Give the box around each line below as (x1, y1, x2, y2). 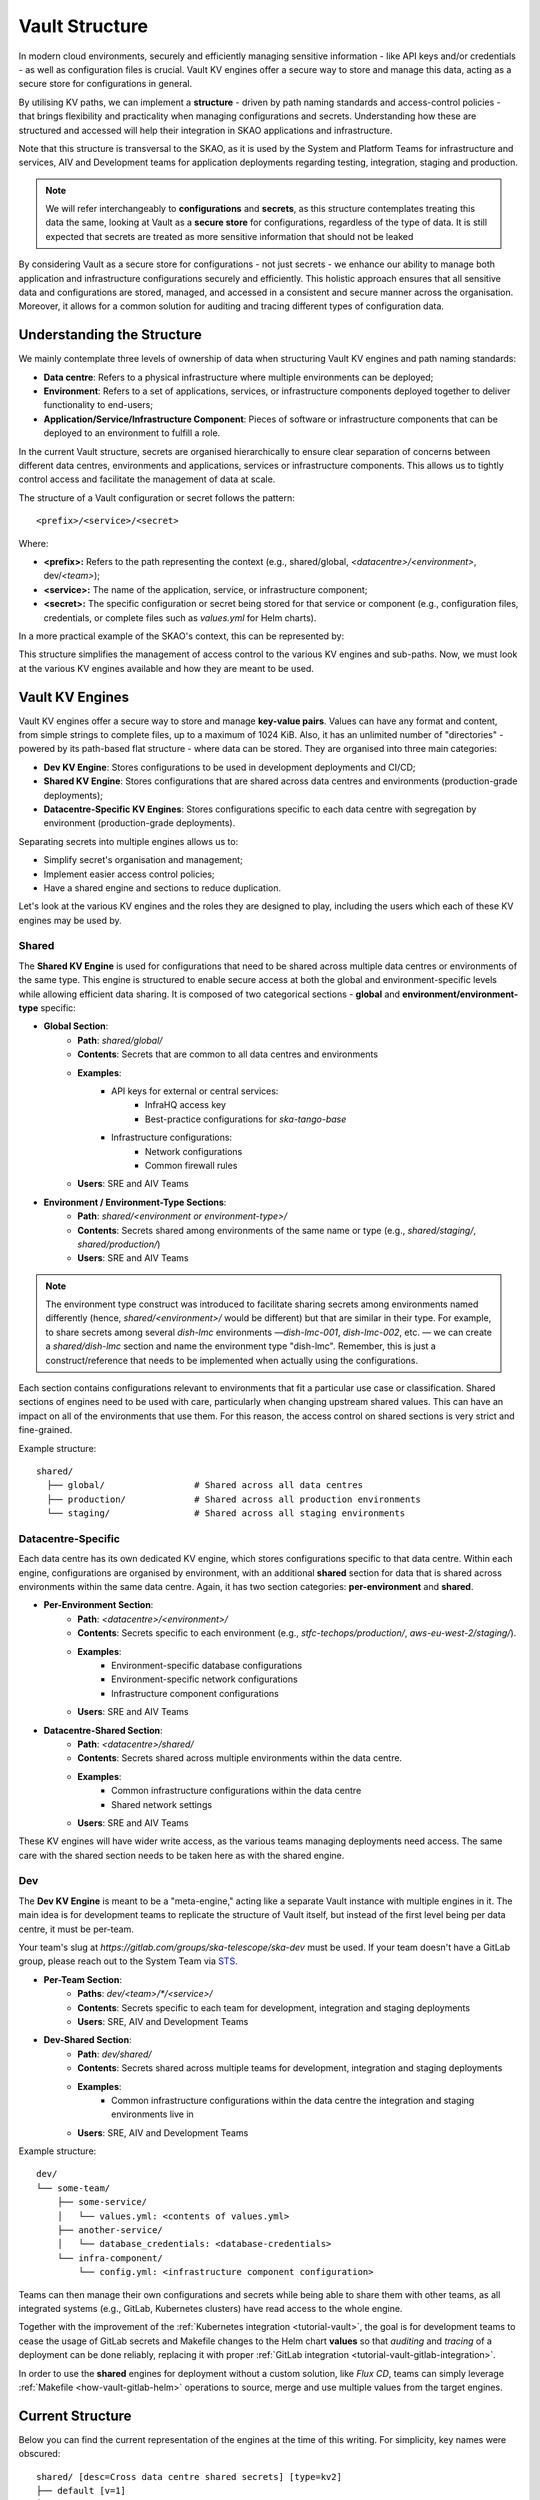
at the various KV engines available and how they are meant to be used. (18, 662, 315, 674)
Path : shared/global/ (77, 1034, 163, 1046)
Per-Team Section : (43, 1973, 122, 1985)
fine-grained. (18, 1424, 73, 1436)
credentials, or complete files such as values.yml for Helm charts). (43, 611, 317, 624)
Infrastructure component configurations (111, 1687, 279, 1699)
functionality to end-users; (43, 399, 154, 411)
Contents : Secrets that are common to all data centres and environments (77, 1048, 379, 1060)
